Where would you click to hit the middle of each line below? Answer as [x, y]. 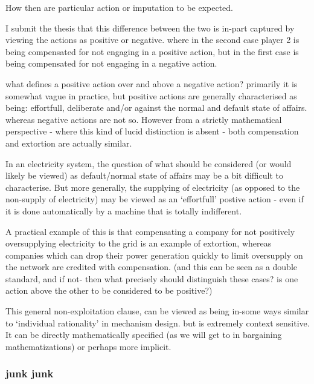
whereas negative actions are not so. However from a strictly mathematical [144, 119]
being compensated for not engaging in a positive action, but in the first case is [152, 51]
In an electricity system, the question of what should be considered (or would [149, 163]
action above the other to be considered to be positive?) [109, 290]
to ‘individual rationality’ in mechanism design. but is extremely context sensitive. [158, 323]
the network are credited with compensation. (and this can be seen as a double [152, 267]
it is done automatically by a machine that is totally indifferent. [124, 210]
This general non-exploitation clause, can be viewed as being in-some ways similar [157, 311]
